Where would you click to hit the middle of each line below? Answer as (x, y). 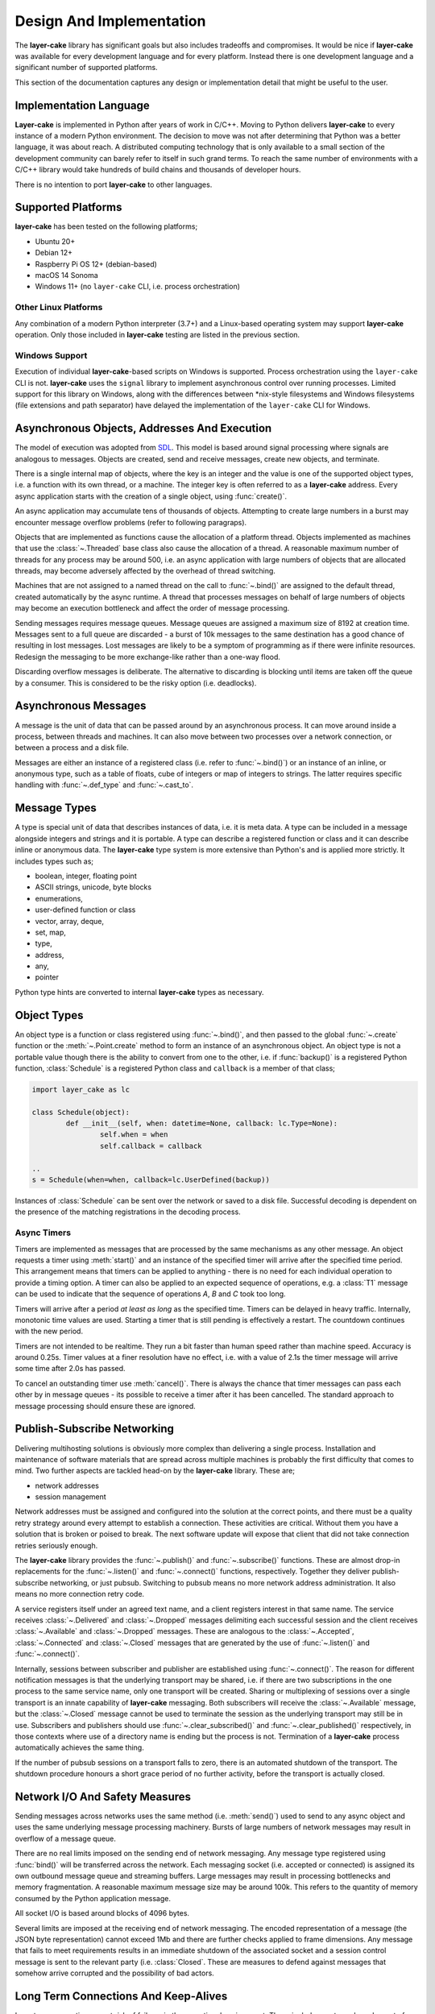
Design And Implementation (110, 21)
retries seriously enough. (56, 1545)
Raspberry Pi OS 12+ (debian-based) (96, 264)
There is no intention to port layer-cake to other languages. (114, 184)
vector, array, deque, (70, 921)
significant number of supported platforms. (86, 68)
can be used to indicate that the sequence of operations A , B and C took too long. (150, 1294)
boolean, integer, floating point (86, 876)
